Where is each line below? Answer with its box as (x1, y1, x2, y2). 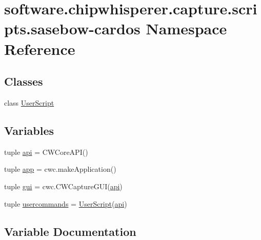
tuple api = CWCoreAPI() (4, 146, 88, 157)
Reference (4, 38, 75, 59)
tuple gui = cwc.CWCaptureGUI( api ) (4, 181, 123, 191)
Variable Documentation (4, 223, 136, 239)
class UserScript (4, 97, 54, 108)
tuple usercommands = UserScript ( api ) (4, 198, 127, 209)
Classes (4, 73, 43, 89)
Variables (4, 122, 54, 138)
